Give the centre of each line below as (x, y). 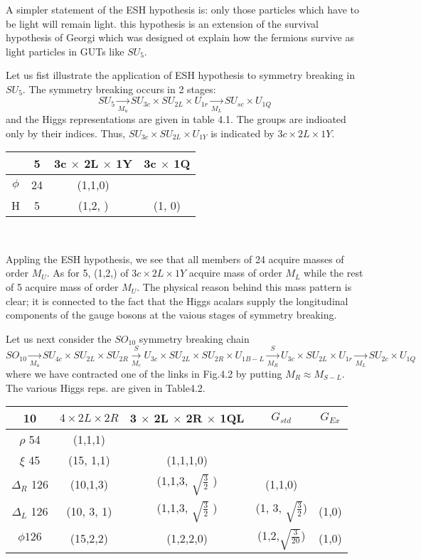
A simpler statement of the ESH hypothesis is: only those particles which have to (182, 9)
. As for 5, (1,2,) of (87, 273)
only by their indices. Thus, (66, 133)
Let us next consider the (59, 338)
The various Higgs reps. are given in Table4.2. (106, 387)
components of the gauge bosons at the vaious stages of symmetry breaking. (171, 315)
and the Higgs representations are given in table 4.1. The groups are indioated (176, 119)
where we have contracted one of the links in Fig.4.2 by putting (144, 373)
